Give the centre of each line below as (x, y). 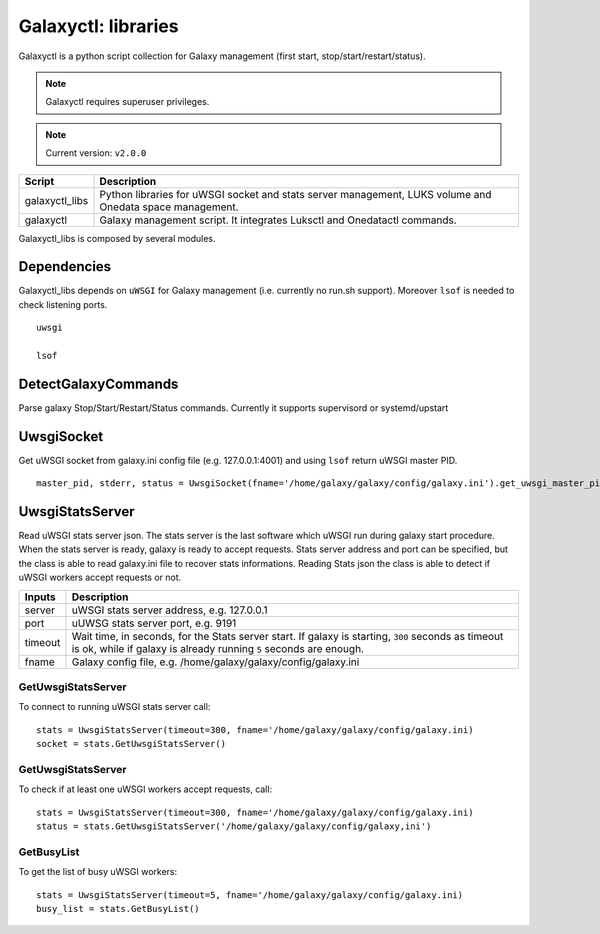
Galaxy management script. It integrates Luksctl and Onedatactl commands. (278, 220)
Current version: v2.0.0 (96, 153)
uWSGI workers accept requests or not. (100, 577)
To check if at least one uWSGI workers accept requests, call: (145, 789)
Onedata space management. (169, 207)
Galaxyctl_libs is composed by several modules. (117, 238)
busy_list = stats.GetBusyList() (118, 909)
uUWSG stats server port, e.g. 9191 (154, 623)
